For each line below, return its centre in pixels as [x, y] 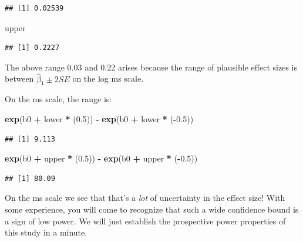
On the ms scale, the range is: [58, 99]
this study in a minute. [46, 232]
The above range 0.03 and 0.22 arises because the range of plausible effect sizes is [151, 67]
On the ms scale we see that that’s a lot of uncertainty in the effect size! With [145, 198]
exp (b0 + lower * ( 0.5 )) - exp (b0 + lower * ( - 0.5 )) [99, 118]
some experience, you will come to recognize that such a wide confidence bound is [152, 209]
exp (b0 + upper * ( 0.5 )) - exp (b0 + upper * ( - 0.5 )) [101, 158]
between [19, 78]
